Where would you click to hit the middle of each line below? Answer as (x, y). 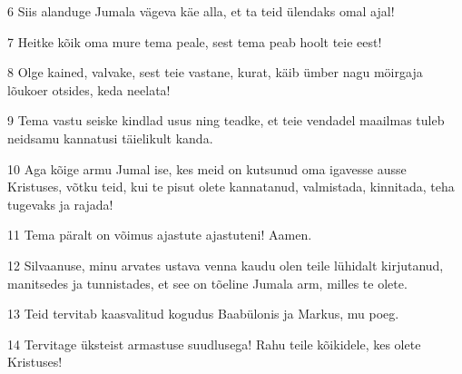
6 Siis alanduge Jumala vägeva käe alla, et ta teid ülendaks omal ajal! (201, 11)
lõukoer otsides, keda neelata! (89, 89)
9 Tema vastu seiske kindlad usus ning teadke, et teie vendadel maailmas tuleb (226, 120)
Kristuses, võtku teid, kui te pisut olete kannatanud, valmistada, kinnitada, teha (231, 187)
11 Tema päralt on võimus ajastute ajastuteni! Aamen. (160, 235)
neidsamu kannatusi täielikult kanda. (110, 138)
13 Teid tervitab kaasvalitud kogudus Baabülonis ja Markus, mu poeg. (203, 314)
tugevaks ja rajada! (60, 204)
